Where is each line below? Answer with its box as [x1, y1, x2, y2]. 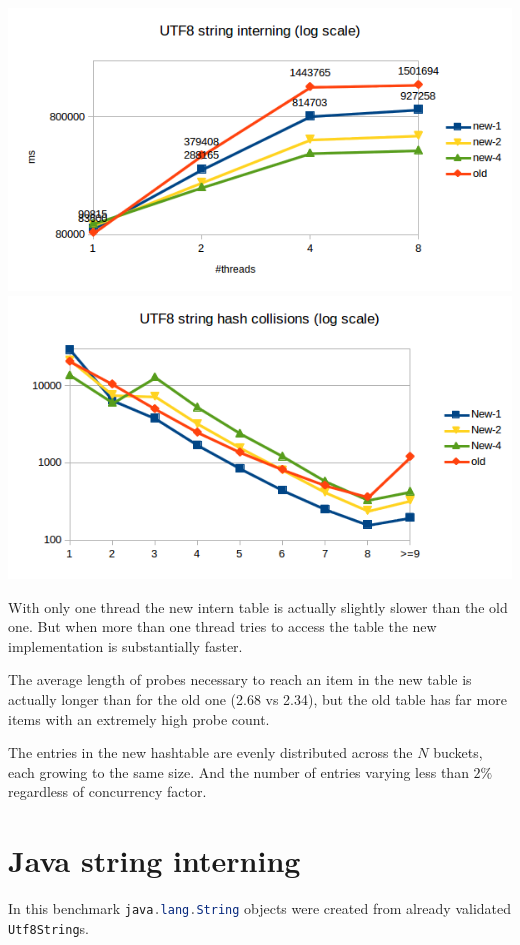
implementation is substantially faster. [8, 635, 243, 656]
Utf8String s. [8, 917, 90, 938]
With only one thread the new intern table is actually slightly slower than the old [8, 596, 508, 617]
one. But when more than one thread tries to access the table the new [8, 616, 437, 637]
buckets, [433, 742, 483, 763]
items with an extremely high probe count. [8, 708, 270, 729]
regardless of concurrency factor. [8, 781, 207, 802]
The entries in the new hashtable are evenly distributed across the [8, 742, 413, 763]
